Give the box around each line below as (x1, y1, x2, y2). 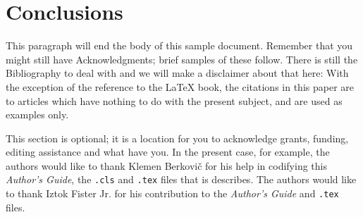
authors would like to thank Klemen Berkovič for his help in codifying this (6, 158, 327, 173)
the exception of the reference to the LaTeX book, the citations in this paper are (6, 79, 354, 94)
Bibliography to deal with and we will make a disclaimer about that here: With (6, 66, 349, 80)
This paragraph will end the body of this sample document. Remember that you (6, 38, 353, 53)
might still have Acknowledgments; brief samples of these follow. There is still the (6, 51, 358, 66)
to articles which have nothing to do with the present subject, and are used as (6, 93, 343, 108)
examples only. (6, 107, 69, 122)
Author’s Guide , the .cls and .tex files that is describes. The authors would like (6, 172, 357, 187)
